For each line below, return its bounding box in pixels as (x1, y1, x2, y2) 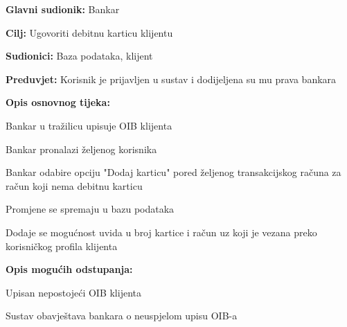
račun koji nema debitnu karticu (6, 178, 143, 193)
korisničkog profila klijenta (6, 238, 118, 253)
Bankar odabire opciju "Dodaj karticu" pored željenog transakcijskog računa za (6, 165, 341, 179)
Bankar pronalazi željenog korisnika (6, 141, 157, 156)
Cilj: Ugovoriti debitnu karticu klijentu (6, 25, 173, 39)
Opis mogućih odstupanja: (6, 262, 133, 276)
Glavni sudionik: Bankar (6, 2, 120, 16)
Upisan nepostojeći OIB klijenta (6, 285, 141, 299)
